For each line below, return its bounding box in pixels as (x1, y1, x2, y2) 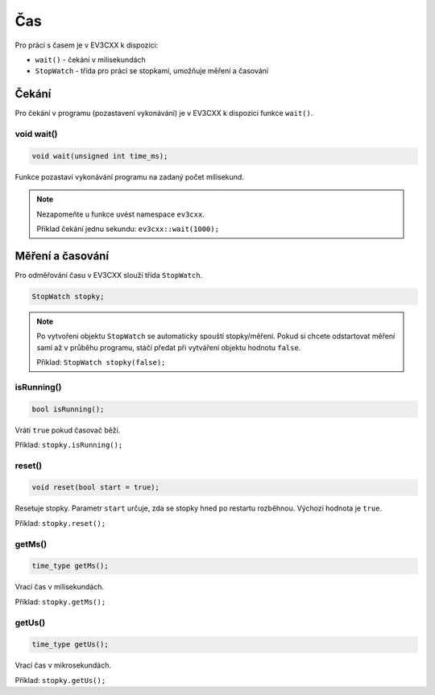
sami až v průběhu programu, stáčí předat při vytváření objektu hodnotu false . (36, 342, 301, 352)
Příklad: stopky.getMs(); (14, 597, 106, 606)
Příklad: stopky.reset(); (14, 518, 106, 527)
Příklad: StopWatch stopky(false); (36, 357, 166, 366)
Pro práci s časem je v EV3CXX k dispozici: (14, 40, 159, 50)
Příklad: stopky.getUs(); (14, 675, 106, 685)
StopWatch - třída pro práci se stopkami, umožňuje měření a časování (35, 66, 269, 76)
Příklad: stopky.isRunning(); (14, 440, 123, 449)
